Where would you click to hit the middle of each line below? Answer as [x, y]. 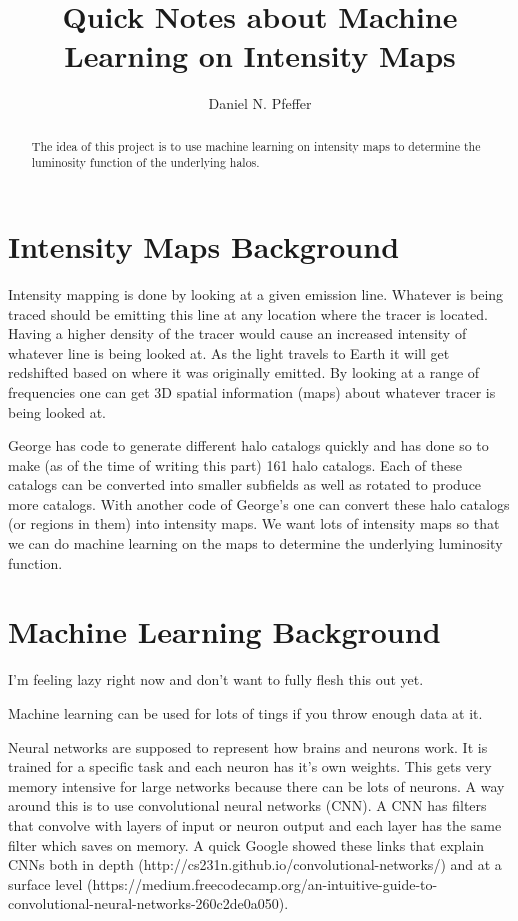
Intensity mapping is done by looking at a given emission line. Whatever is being [256, 293]
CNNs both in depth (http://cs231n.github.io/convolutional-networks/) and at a [255, 864]
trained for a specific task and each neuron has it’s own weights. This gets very [250, 766]
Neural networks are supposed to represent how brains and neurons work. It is [248, 746]
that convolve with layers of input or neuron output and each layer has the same [255, 824]
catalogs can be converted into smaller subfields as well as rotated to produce [245, 484]
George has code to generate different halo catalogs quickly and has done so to [248, 445]
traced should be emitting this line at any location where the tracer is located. [248, 313]
